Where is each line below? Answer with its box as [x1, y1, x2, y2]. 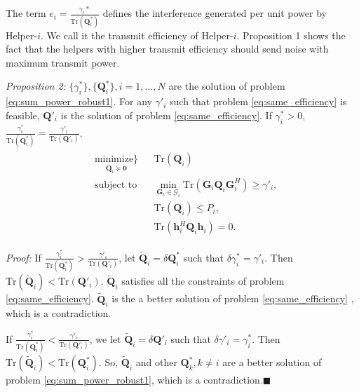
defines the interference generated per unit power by [102, 6, 327, 20]
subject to [94, 180, 137, 190]
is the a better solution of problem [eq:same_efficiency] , [111, 291, 354, 306]
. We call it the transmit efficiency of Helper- [41, 27, 233, 42]
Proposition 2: [6, 79, 66, 93]
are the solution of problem [168, 79, 285, 93]
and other [135, 355, 177, 370]
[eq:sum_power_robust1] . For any [6, 94, 152, 109]
